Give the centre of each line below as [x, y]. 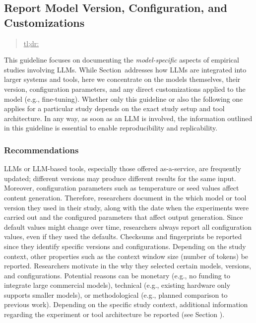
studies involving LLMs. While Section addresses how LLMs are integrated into [125, 69]
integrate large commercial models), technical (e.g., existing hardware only [117, 285]
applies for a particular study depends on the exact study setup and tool [114, 108]
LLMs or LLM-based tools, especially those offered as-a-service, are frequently [123, 168]
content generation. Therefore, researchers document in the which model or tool [125, 197]
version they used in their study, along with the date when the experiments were [127, 207]
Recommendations [41, 150]
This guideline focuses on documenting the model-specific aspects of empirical [122, 60]
